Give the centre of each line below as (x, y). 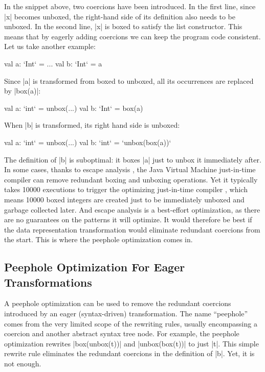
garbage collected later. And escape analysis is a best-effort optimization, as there (132, 209)
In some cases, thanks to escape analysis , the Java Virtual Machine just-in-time (130, 169)
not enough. (23, 364)
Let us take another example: (50, 46)
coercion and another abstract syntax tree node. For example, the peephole (122, 333)
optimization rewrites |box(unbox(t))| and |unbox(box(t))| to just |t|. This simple (131, 343)
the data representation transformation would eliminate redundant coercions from (132, 229)
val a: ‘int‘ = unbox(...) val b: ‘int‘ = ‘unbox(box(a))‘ (88, 142)
